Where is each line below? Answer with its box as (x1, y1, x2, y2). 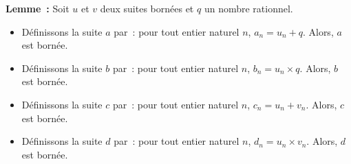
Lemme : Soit (6, 1, 70, 15)
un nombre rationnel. (204, 1, 293, 15)
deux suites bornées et (100, 1, 194, 15)
